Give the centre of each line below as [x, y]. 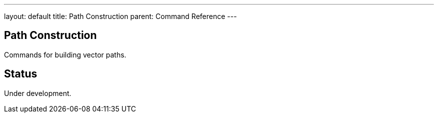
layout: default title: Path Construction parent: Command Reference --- [120, 16]
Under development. [38, 93]
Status [21, 74]
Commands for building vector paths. [65, 54]
